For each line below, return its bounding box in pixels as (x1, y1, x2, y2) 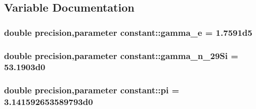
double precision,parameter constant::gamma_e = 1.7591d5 (4, 26, 252, 38)
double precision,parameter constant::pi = (4, 84, 180, 96)
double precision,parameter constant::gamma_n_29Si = (4, 49, 238, 62)
